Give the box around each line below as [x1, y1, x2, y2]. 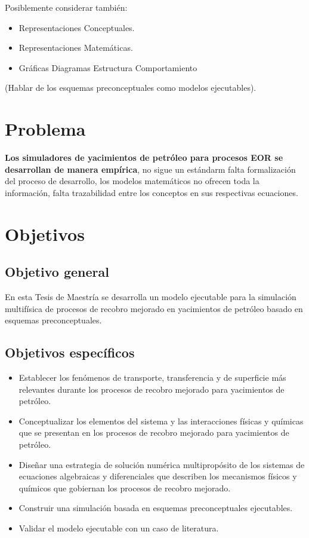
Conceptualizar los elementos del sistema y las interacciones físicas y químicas [18, 414, 304, 427]
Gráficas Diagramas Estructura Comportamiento [18, 61, 197, 74]
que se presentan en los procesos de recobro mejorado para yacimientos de [18, 426, 289, 439]
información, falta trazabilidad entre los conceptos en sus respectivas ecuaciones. [5, 186, 298, 198]
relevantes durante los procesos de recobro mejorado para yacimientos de [18, 383, 285, 395]
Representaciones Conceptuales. [18, 21, 135, 33]
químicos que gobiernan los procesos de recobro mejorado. [18, 481, 231, 494]
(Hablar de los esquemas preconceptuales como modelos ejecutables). [5, 81, 257, 94]
